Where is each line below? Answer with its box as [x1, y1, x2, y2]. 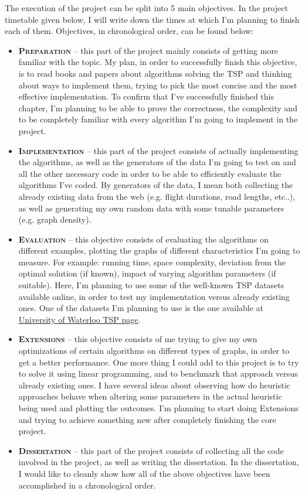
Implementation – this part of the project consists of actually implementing [18, 144, 299, 156]
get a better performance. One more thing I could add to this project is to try [18, 356, 299, 368]
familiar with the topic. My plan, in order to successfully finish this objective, [18, 56, 297, 68]
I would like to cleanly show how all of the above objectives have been [18, 467, 270, 479]
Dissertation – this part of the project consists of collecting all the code [18, 444, 284, 456]
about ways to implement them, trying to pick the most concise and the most [18, 78, 297, 91]
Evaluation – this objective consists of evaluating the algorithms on [18, 233, 269, 245]
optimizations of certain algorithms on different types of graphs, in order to [18, 344, 290, 357]
